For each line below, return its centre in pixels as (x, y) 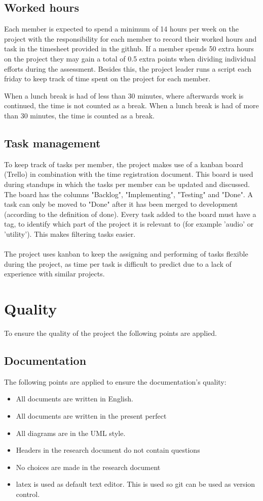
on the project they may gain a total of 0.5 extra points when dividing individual (130, 58)
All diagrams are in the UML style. (71, 433)
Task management (52, 143)
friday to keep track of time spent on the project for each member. (107, 79)
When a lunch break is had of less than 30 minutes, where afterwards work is (124, 95)
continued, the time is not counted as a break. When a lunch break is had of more (131, 105)
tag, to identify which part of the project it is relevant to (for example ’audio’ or (129, 224)
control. (28, 494)
